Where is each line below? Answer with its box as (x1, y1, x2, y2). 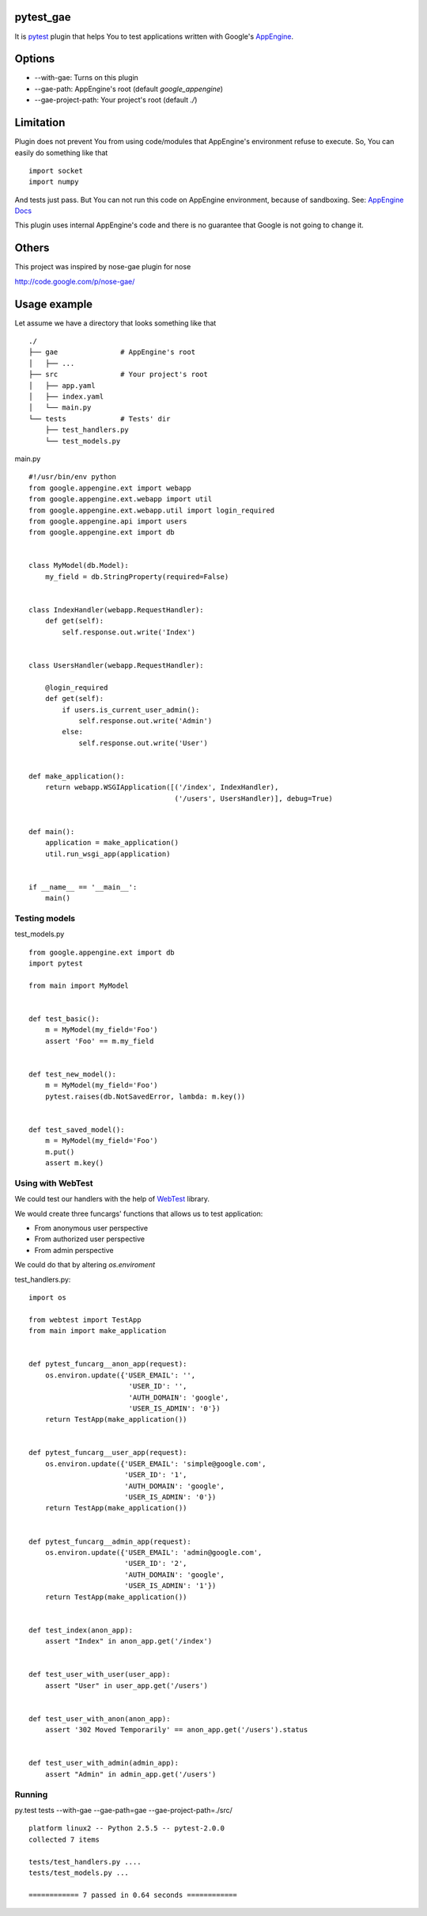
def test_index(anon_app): (28, 1625, 134, 1635)
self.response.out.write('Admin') (78, 716, 213, 725)
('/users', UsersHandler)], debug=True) (174, 794, 334, 803)
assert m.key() (44, 1159, 104, 1168)
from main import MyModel (28, 981, 130, 990)
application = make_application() (44, 838, 179, 848)
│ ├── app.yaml (28, 381, 96, 390)
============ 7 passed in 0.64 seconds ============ (28, 1890, 237, 1899)
